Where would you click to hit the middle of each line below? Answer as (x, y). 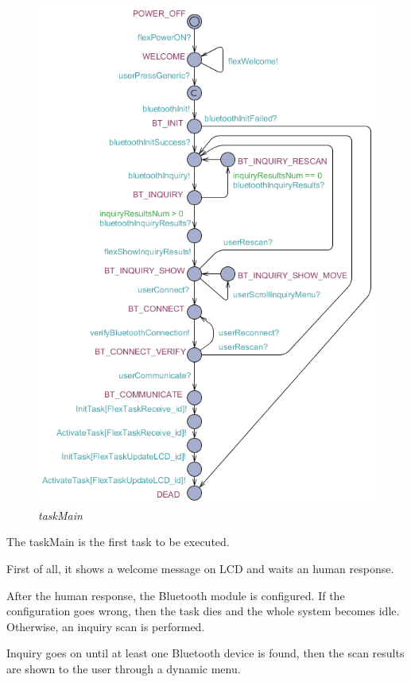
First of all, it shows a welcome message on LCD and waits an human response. (200, 569)
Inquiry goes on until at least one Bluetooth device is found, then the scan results (205, 653)
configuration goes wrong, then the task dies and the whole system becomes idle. (203, 611)
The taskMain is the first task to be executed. (118, 542)
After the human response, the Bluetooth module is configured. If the (176, 595)
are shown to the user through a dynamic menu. (124, 668)
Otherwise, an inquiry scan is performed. (106, 626)
